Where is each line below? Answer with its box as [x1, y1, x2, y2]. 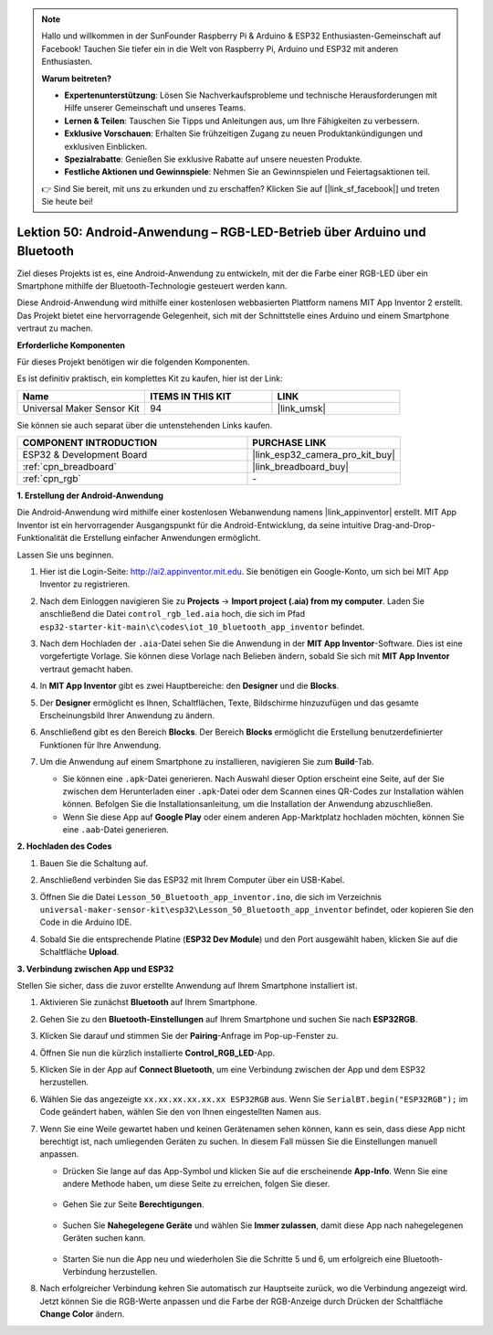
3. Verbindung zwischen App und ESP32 [16, 963, 174, 974]
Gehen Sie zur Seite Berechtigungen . [62, 1199, 205, 1210]
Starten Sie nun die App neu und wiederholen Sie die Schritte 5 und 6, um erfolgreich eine [62, 1253, 402, 1265]
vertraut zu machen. [16, 323, 93, 334]
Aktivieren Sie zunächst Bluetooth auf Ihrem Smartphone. [39, 997, 257, 1008]
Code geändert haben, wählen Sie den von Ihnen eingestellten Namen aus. [39, 1107, 321, 1118]
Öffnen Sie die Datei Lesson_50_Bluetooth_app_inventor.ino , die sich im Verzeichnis [39, 891, 383, 902]
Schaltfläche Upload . [39, 947, 120, 958]
